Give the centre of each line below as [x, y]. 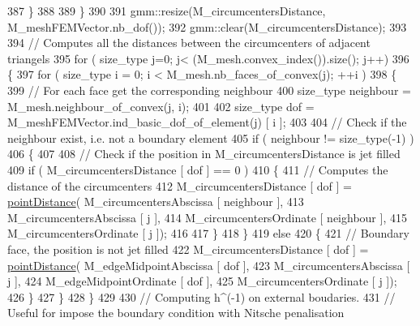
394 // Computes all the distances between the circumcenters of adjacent [189, 43]
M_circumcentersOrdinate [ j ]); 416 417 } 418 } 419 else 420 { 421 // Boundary [208, 233]
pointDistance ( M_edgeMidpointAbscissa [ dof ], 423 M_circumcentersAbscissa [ [209, 265]
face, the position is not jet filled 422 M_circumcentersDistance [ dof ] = [188, 249]
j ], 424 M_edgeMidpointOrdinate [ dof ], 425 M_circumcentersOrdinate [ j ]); [202, 281]
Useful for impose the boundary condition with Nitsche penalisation [176, 313]
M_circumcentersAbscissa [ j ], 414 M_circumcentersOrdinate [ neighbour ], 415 [207, 217]
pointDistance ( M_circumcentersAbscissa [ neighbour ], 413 [156, 202]
